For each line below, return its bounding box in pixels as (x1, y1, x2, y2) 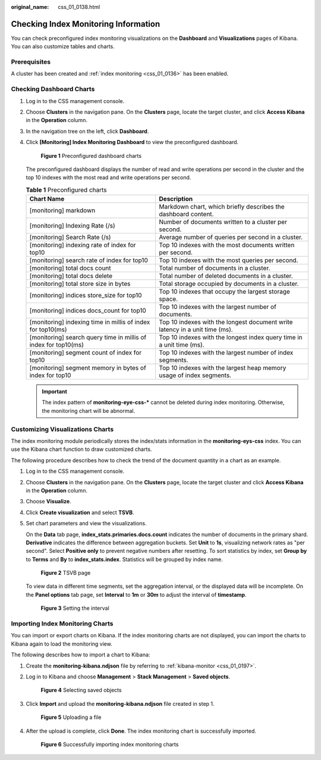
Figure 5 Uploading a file (40, 714, 102, 721)
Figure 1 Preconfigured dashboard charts (40, 152, 142, 159)
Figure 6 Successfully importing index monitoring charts (40, 740, 179, 747)
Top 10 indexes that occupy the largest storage (159, 288, 291, 296)
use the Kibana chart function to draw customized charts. (11, 446, 152, 453)
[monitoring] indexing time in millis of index (29, 318, 150, 326)
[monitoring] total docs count (29, 264, 111, 272)
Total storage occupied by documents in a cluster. (159, 280, 299, 288)
